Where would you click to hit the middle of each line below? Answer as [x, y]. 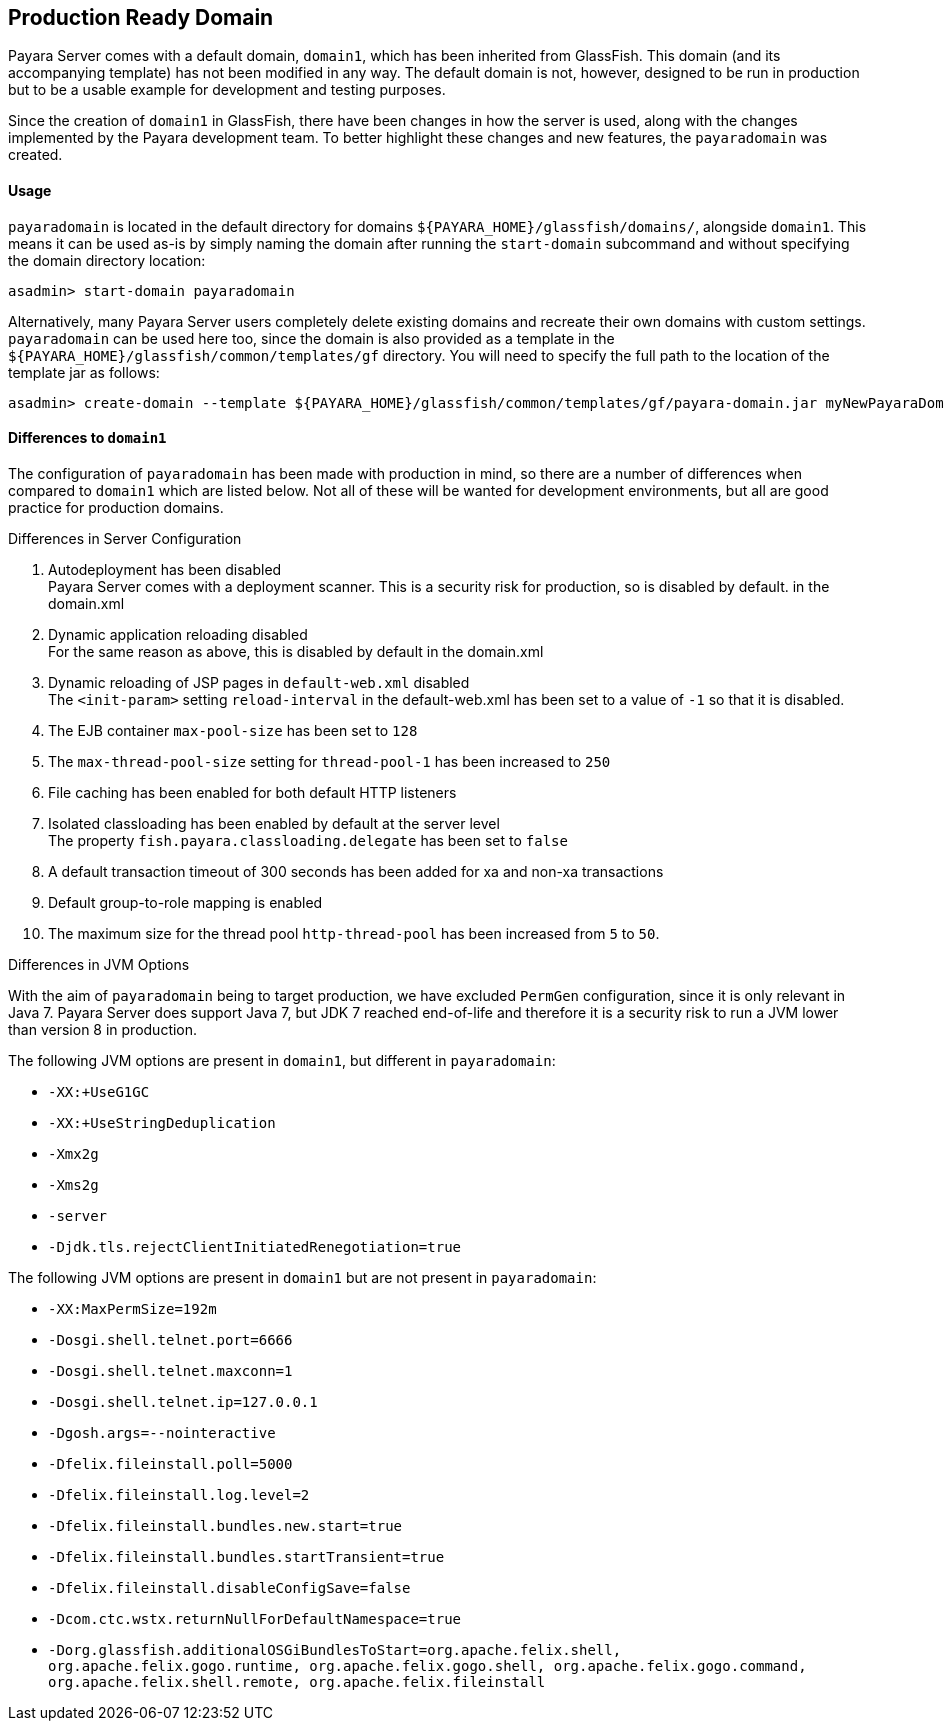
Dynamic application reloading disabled [178, 634]
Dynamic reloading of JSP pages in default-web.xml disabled [259, 682]
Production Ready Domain [141, 17]
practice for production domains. [116, 507]
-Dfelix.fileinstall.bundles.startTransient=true [246, 1556]
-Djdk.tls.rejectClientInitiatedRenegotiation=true [255, 1246]
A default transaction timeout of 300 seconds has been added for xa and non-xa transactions [356, 871]
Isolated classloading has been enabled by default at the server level [274, 823]
